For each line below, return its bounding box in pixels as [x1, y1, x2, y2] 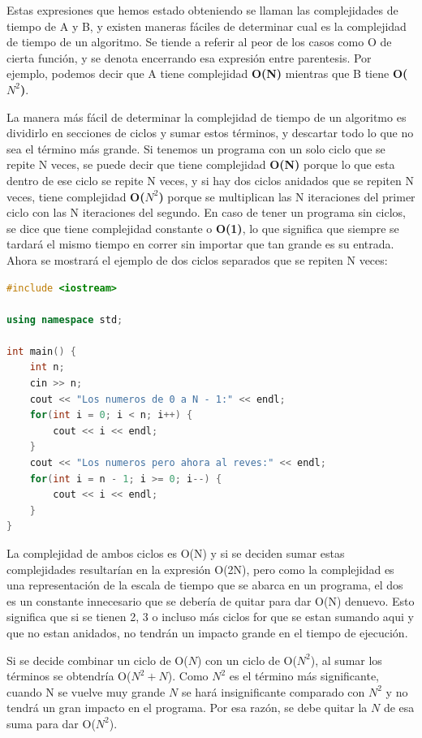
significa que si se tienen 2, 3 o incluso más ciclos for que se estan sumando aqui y [6, 608, 414, 625]
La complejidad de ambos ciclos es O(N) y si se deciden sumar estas [6, 545, 345, 561]
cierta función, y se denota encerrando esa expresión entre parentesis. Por [6, 49, 372, 66]
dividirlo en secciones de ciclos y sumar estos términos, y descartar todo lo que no [6, 124, 414, 141]
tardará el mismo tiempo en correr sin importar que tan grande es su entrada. [6, 235, 394, 252]
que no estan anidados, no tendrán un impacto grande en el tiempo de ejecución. [6, 624, 408, 641]
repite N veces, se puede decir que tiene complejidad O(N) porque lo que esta [6, 156, 395, 173]
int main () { [6, 345, 76, 357]
